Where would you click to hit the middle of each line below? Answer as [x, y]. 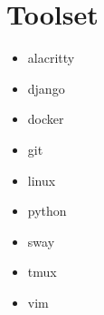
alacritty [51, 58]
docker [46, 119]
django [46, 88]
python [47, 211]
